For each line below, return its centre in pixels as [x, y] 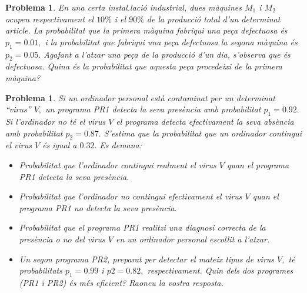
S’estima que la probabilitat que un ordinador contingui [203, 133]
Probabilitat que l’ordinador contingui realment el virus [118, 164]
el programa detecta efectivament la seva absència [205, 121]
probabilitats [41, 270]
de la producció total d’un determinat [213, 19]
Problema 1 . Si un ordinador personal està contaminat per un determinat [140, 97]
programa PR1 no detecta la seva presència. [98, 207]
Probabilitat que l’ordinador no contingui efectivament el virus [131, 196]
